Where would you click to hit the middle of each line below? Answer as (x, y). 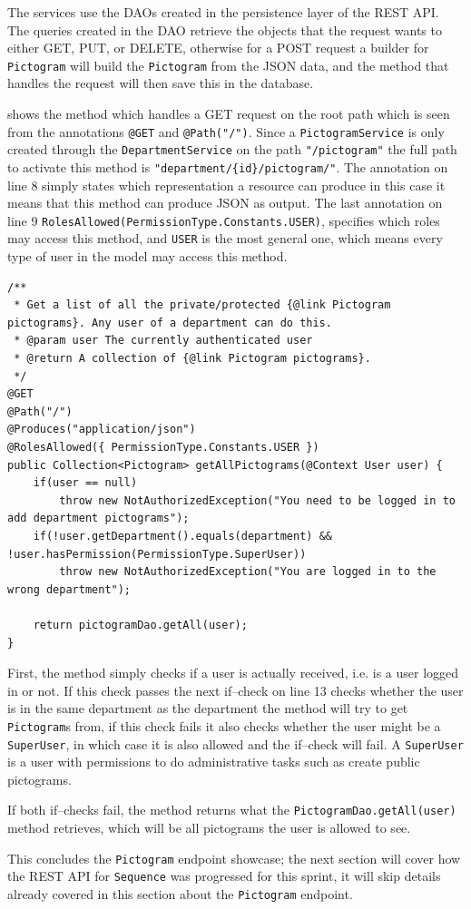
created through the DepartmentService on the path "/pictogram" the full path (232, 149)
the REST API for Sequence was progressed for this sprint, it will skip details (224, 876)
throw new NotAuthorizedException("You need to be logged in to (257, 500)
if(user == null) (85, 483)
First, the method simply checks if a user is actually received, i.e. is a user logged (233, 673)
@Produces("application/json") (102, 430)
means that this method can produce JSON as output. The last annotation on (225, 203)
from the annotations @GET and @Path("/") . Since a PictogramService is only (226, 131)
